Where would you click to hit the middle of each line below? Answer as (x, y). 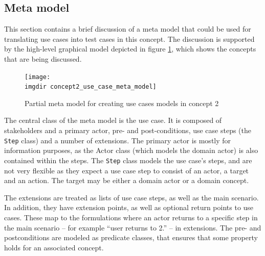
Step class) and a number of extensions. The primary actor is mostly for (118, 140)
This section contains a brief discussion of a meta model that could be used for (128, 29)
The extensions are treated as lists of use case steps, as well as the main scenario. (131, 197)
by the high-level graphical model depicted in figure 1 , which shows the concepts (130, 49)
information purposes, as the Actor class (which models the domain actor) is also (131, 150)
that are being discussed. (43, 58)
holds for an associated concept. (54, 247)
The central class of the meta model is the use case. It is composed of (113, 120)
